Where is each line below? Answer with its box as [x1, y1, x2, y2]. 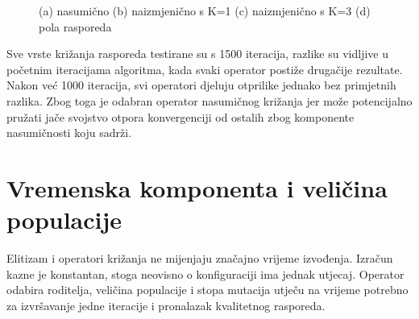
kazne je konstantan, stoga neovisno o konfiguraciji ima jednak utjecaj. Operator [6, 265, 404, 282]
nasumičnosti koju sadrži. [6, 124, 132, 141]
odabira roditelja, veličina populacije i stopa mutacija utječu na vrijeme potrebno [6, 281, 409, 298]
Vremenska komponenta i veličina [6, 171, 388, 204]
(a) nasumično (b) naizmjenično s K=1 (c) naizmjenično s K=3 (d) [39, 2, 371, 19]
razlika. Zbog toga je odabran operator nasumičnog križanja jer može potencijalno [6, 92, 413, 109]
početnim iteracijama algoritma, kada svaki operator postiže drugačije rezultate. [6, 60, 403, 77]
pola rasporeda [39, 18, 112, 35]
